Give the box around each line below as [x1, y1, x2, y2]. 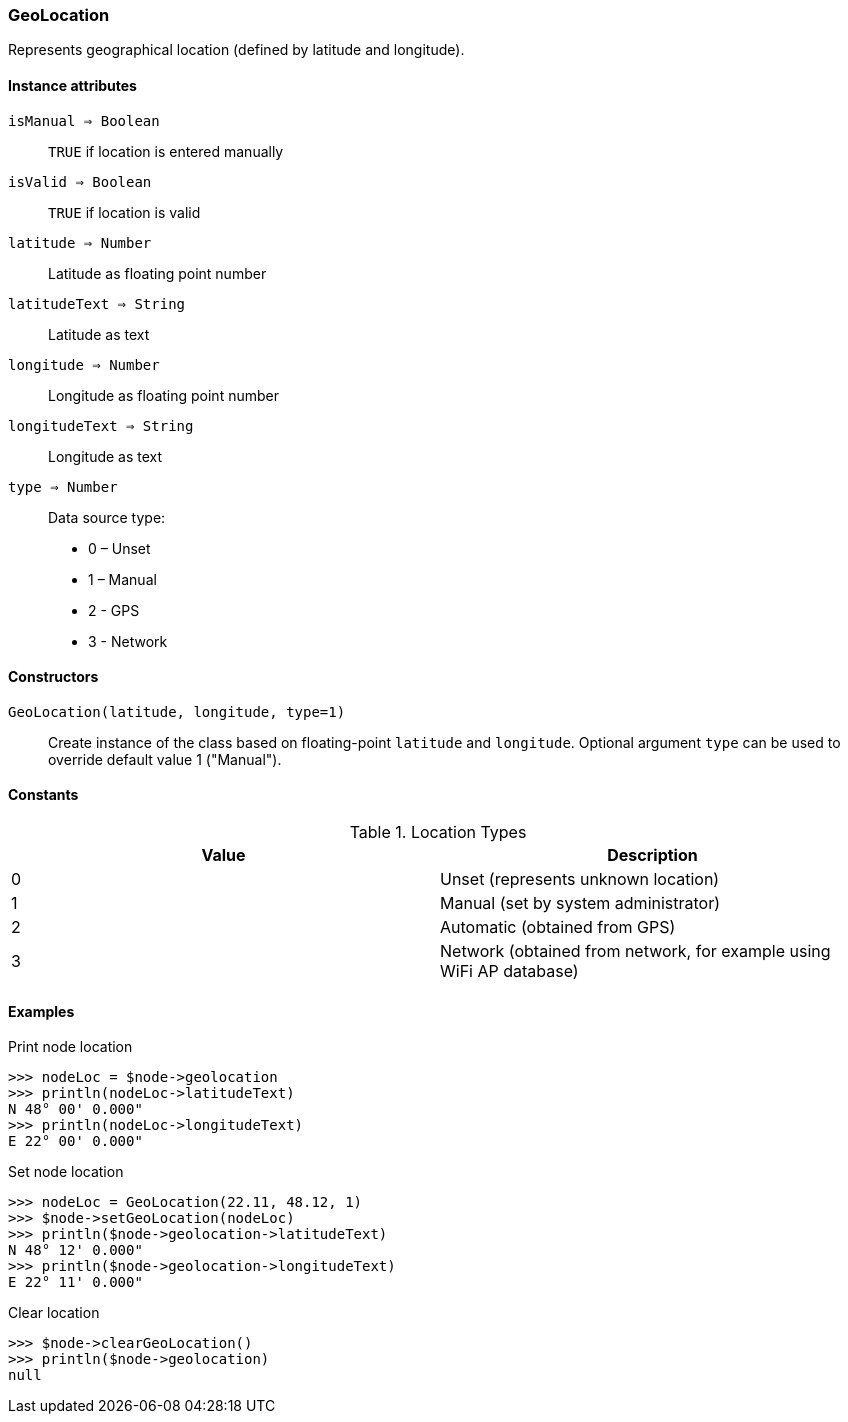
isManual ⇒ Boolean [8, 112, 160, 129]
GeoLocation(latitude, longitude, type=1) [8, 703, 346, 720]
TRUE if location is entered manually [48, 142, 284, 160]
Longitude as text [48, 447, 163, 465]
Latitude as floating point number [48, 264, 267, 282]
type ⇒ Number [8, 478, 118, 495]
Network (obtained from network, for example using [440, 941, 831, 962]
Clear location [8, 1304, 100, 1322]
